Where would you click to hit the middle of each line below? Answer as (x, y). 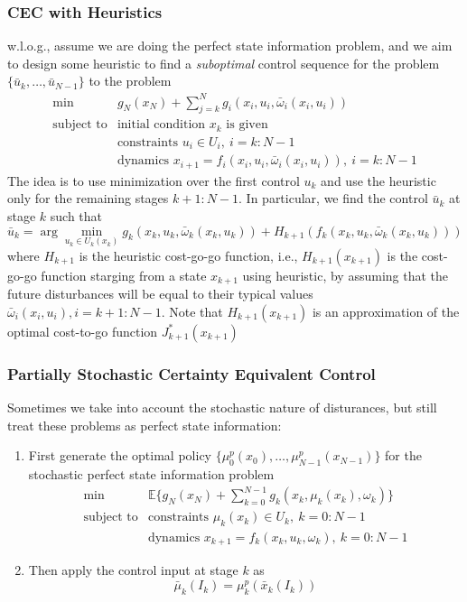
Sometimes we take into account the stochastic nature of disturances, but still (222, 408)
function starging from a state (124, 275)
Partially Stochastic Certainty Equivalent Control (191, 373)
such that (76, 215)
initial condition (161, 125)
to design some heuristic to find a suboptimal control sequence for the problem (224, 63)
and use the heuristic (378, 180)
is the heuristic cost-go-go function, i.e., (188, 255)
